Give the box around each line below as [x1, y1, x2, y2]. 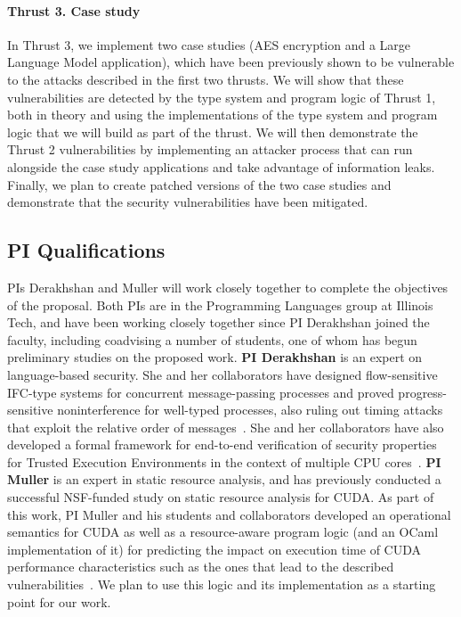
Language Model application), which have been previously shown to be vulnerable [7, 53, 455, 71]
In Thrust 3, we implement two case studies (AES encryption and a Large [7, 35, 411, 53]
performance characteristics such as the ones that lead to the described [7, 557, 394, 576]
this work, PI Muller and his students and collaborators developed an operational [7, 505, 451, 523]
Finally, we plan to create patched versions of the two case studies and [7, 175, 392, 193]
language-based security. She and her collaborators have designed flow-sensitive [7, 365, 438, 383]
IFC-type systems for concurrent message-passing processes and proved [7, 383, 394, 401]
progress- [398, 383, 448, 401]
